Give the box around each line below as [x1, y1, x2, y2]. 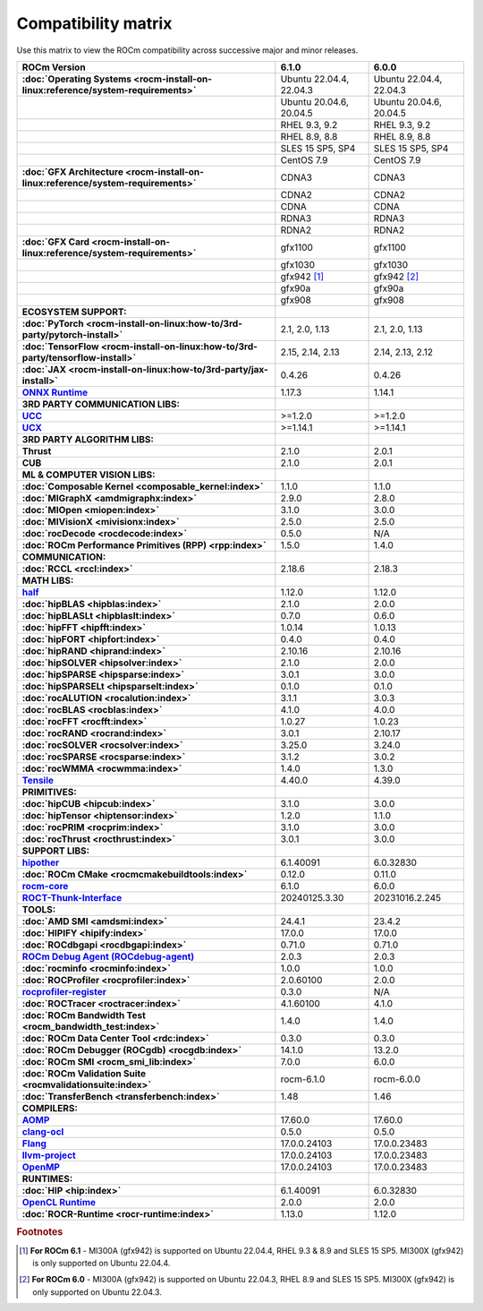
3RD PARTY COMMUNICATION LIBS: [21, 398, 181, 410]
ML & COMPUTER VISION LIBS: [21, 468, 156, 481]
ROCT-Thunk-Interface [21, 891, 123, 904]
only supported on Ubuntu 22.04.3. [32, 1286, 163, 1298]
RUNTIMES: [21, 1172, 73, 1185]
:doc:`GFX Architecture [21, 166, 124, 178]
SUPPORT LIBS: [21, 844, 89, 857]
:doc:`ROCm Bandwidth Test [21, 1008, 147, 1021]
